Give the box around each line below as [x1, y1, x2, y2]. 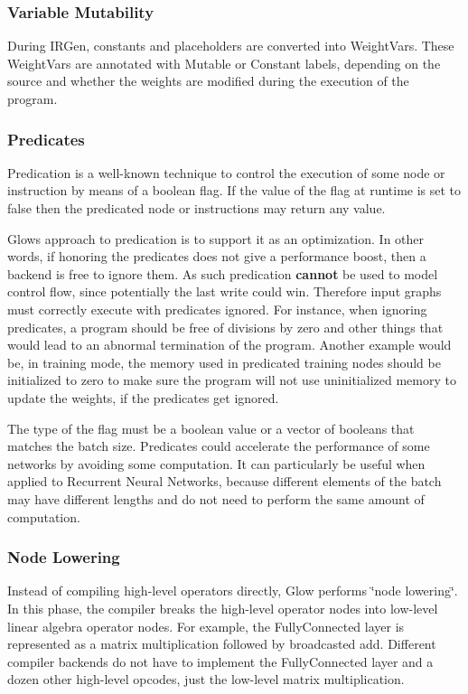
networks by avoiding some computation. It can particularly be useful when [7, 454, 426, 473]
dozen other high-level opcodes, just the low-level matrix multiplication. [7, 670, 405, 689]
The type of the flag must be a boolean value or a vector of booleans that [7, 418, 415, 437]
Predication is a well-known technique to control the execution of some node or [7, 163, 445, 182]
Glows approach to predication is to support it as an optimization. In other [7, 229, 425, 248]
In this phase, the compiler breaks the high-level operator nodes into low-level [7, 598, 438, 617]
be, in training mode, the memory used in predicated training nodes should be [7, 352, 441, 371]
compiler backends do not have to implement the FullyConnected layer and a [7, 652, 434, 671]
